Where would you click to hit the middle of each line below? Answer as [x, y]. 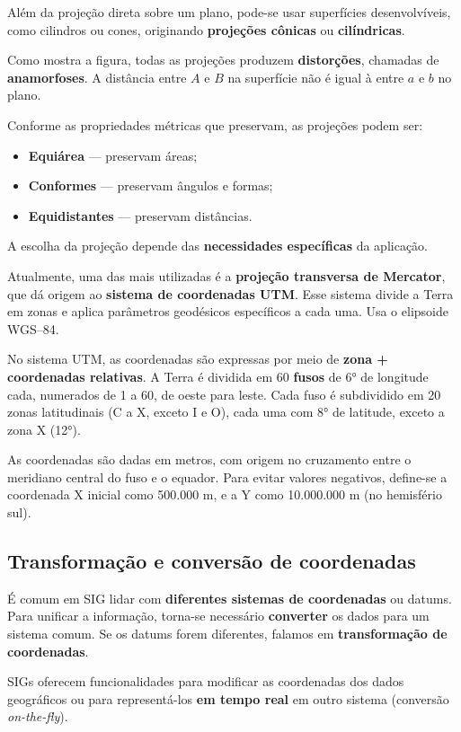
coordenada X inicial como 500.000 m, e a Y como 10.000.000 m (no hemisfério [225, 494]
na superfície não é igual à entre [316, 77]
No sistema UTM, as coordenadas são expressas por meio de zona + [198, 359]
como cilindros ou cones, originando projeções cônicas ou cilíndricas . [206, 29]
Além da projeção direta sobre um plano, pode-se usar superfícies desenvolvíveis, [229, 12]
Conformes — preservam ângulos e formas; [151, 185]
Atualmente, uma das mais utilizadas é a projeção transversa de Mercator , [226, 275]
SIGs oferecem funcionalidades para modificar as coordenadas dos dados [206, 681]
